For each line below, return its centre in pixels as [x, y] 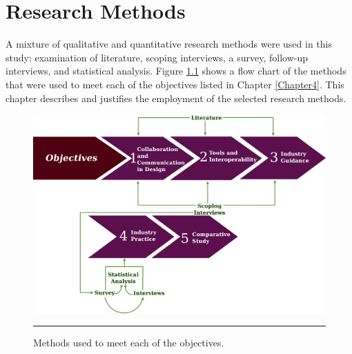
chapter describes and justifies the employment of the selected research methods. [176, 98]
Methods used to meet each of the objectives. [129, 343]
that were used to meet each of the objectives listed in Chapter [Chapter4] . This [175, 84]
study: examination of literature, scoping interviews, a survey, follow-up [157, 57]
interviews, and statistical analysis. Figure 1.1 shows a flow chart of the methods [176, 71]
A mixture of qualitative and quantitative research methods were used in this [169, 44]
